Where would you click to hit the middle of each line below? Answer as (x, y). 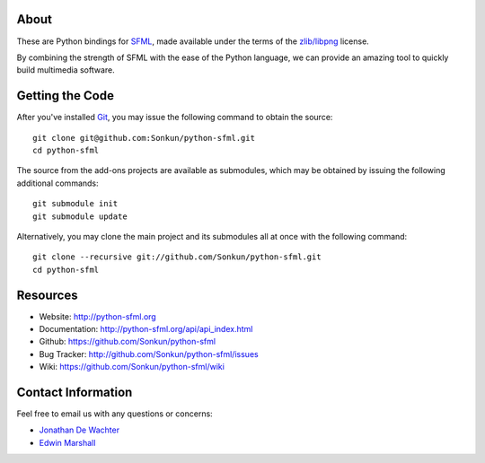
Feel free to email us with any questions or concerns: (115, 414)
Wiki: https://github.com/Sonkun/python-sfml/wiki (132, 367)
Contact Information (75, 392)
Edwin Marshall (67, 442)
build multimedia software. (66, 70)
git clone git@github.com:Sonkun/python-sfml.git (144, 138)
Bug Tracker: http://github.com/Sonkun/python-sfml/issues (149, 354)
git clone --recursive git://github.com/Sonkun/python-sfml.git (177, 257)
